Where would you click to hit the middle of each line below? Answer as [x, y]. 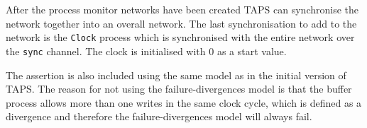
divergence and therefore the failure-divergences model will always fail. [159, 116]
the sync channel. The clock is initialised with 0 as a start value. [146, 51]
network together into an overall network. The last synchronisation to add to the [181, 23]
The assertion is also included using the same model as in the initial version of [176, 75]
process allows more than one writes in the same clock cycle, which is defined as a [184, 102]
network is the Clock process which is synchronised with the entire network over [180, 37]
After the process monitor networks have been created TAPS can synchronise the [182, 9]
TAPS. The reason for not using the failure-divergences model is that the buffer [179, 89]
